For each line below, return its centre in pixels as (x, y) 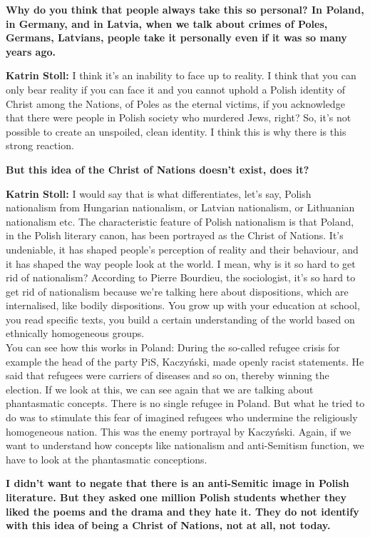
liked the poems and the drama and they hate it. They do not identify (183, 511)
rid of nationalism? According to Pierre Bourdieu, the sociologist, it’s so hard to (181, 277)
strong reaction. (40, 145)
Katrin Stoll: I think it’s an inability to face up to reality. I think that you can (181, 75)
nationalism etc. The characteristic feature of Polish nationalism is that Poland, (180, 221)
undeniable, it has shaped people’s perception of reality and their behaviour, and (182, 249)
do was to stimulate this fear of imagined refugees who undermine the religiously (182, 417)
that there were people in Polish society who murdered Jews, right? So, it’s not (179, 117)
